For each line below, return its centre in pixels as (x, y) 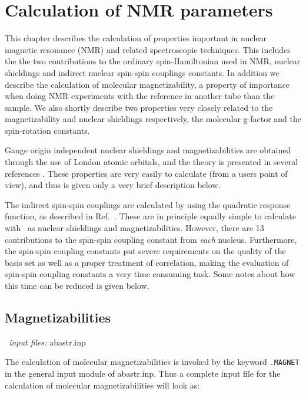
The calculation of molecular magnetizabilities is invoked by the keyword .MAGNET (152, 362)
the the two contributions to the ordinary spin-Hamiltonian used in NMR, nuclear (153, 61)
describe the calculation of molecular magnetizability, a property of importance (147, 84)
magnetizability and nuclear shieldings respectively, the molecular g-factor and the (153, 119)
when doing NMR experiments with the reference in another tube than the (140, 96)
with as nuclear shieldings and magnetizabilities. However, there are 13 (134, 228)
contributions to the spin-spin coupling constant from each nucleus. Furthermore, (151, 239)
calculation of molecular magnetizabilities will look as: (102, 385)
